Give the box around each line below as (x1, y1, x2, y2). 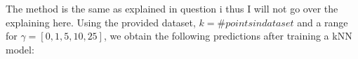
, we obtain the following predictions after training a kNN (103, 28, 352, 43)
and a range (297, 15, 348, 29)
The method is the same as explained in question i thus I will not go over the (6, 1, 338, 15)
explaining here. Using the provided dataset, (6, 15, 196, 29)
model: (6, 42, 34, 56)
